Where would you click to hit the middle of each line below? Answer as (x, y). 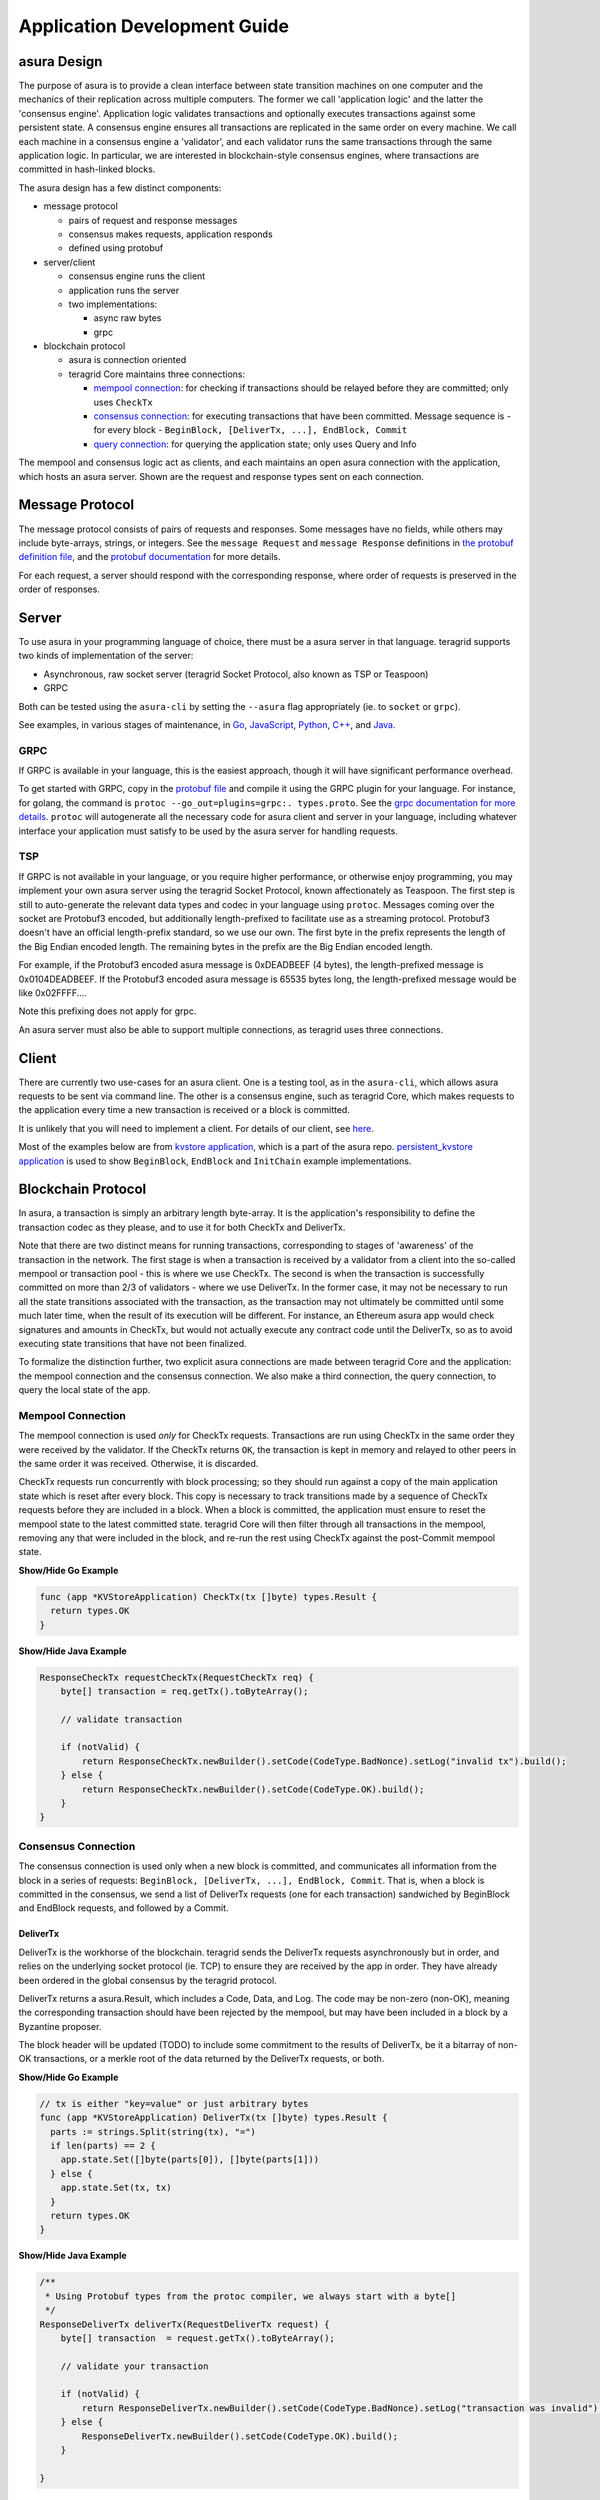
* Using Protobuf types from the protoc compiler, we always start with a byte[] (251, 2296)
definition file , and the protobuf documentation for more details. (149, 557)
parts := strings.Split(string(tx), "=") (153, 2131)
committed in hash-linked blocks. (87, 169)
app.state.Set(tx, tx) (116, 2188)
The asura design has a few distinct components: (120, 187)
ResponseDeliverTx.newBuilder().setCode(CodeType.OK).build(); (240, 2436)
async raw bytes (127, 318)
